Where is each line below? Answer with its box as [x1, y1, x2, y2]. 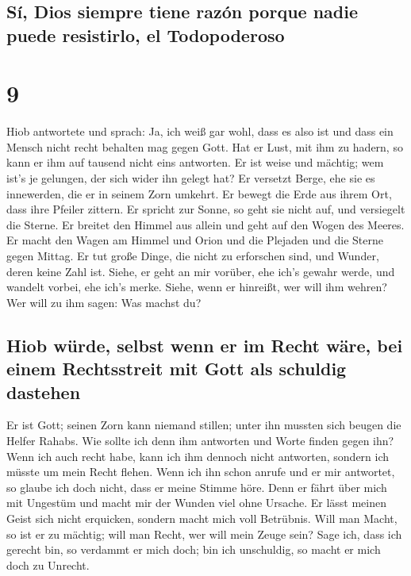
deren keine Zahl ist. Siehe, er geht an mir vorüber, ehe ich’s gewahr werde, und [6, 263, 395, 279]
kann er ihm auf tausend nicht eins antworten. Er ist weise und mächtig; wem [6, 154, 384, 171]
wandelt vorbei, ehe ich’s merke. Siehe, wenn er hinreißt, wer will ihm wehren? [6, 278, 387, 295]
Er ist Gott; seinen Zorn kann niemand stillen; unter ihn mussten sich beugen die [6, 417, 401, 433]
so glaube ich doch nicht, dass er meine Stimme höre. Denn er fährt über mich [6, 478, 387, 495]
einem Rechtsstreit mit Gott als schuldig [6, 356, 347, 381]
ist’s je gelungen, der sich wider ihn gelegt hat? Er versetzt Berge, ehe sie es [6, 170, 375, 186]
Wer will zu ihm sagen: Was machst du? [6, 294, 202, 310]
